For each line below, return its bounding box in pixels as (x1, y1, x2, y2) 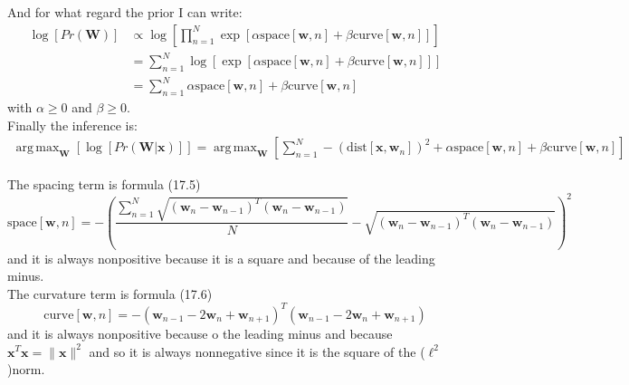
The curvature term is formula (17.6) (7, 284, 213, 303)
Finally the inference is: (7, 115, 138, 134)
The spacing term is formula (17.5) (7, 174, 201, 193)
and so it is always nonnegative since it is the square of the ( (89, 342, 425, 361)
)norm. (7, 360, 45, 379)
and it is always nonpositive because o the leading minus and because (7, 323, 393, 342)
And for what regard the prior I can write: (7, 3, 243, 21)
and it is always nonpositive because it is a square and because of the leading (7, 248, 435, 267)
